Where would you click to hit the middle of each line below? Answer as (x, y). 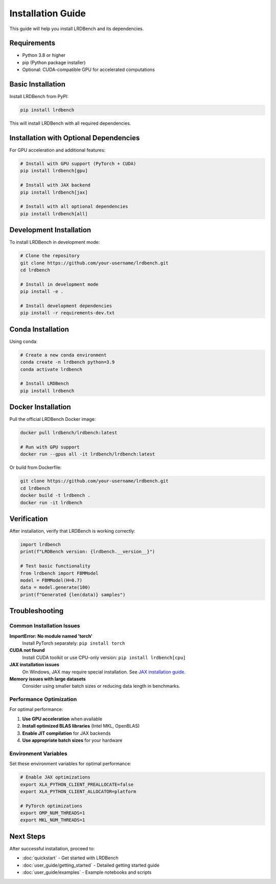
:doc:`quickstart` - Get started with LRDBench (70, 858)
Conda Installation (39, 329)
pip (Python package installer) (54, 62)
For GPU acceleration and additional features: (57, 150)
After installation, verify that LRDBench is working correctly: (72, 531)
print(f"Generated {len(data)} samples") (73, 595)
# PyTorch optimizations (51, 806)
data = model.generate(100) (55, 587)
